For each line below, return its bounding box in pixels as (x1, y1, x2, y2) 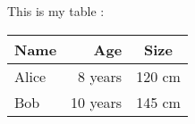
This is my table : (7, 2, 105, 20)
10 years (71, 91, 123, 112)
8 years (78, 65, 123, 87)
